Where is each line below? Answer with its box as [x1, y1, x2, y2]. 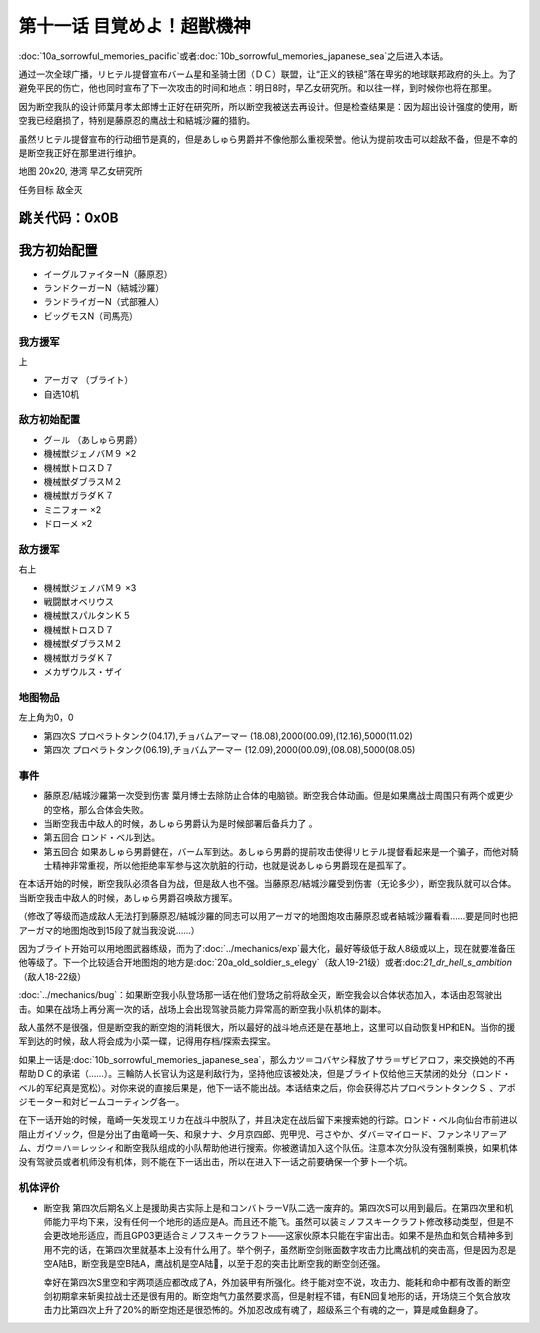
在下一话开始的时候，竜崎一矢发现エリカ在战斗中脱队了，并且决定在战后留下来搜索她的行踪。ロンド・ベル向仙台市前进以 [18, 1114, 518, 1126]
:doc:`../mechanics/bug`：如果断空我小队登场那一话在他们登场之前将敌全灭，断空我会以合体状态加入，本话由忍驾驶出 [18, 989, 503, 1001]
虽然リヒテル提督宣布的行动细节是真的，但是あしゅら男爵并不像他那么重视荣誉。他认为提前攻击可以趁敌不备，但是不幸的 [18, 133, 518, 145]
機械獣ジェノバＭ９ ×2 [43, 448, 137, 460]
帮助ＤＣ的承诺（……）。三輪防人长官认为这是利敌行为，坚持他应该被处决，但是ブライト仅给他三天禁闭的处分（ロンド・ [18, 1068, 512, 1080]
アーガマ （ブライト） [43, 374, 134, 386]
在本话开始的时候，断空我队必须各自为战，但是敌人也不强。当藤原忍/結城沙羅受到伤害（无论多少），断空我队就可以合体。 [18, 878, 517, 890]
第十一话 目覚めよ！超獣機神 [18, 15, 251, 37]
